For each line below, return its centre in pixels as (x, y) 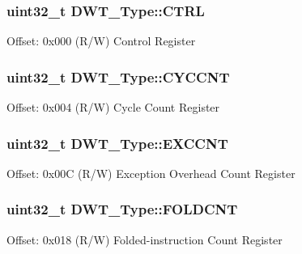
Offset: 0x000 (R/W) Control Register (101, 41)
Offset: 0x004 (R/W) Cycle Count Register (113, 107)
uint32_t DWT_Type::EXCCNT (117, 143)
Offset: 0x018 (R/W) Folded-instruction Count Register (145, 239)
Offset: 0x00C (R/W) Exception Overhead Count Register (151, 173)
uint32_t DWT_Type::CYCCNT (118, 76)
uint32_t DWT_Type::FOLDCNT (122, 209)
